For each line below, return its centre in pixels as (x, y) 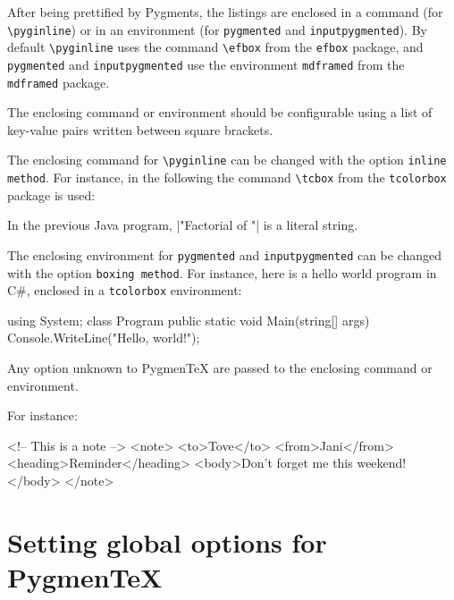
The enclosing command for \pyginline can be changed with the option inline (227, 160)
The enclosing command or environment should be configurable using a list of (220, 112)
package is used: (51, 194)
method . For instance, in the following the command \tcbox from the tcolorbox (227, 177)
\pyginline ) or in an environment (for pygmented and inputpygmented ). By (217, 29)
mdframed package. (59, 82)
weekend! (382, 463)
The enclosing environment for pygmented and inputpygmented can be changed (225, 254)
